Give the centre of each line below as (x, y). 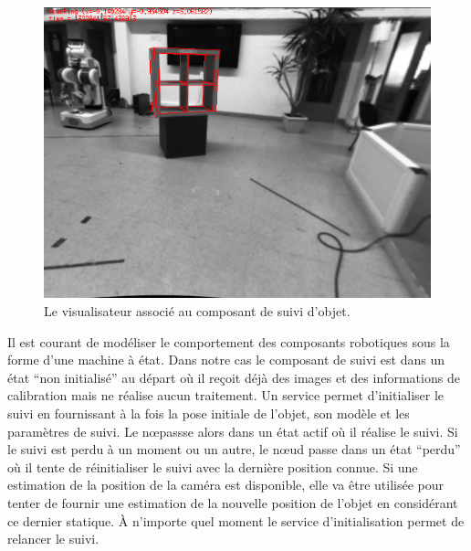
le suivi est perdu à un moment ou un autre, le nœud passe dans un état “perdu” (234, 449)
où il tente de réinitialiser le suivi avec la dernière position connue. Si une (213, 466)
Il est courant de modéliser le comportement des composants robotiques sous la (229, 341)
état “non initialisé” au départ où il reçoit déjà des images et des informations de (234, 377)
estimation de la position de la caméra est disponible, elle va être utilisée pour (226, 485)
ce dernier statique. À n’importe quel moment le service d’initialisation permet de (236, 520)
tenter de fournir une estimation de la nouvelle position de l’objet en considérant (233, 503)
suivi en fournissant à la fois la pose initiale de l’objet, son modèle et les (209, 413)
